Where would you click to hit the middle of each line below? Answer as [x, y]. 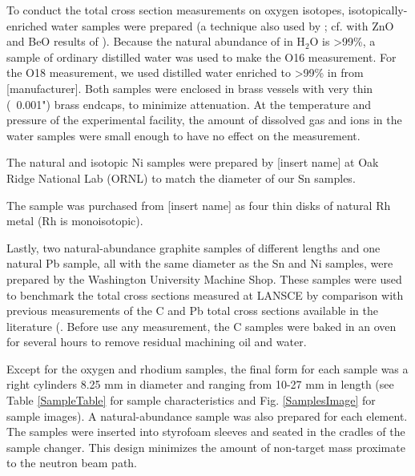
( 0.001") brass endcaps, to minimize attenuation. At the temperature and [189, 104]
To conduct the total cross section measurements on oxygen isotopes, [176, 10]
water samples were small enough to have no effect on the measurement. [183, 135]
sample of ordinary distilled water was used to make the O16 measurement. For [201, 56]
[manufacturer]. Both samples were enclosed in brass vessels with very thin [190, 88]
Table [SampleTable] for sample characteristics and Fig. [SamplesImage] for [191, 400]
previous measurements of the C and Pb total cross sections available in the [192, 311]
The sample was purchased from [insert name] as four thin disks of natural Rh [199, 205]
